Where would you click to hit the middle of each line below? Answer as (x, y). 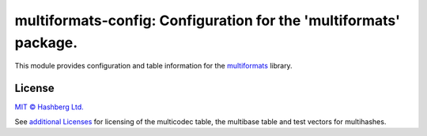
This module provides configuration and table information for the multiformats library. (153, 66)
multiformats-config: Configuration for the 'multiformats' (208, 20)
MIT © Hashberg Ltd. (49, 107)
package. (46, 42)
